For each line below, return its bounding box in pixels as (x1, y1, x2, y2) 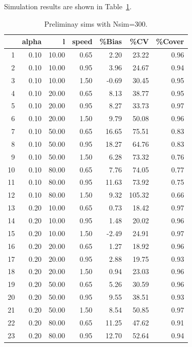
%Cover (156, 36, 184, 47)
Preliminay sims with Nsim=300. (44, 18, 148, 29)
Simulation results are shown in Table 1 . (4, 1, 132, 11)
